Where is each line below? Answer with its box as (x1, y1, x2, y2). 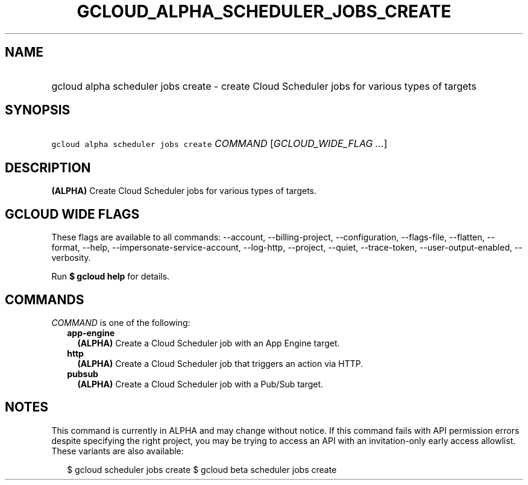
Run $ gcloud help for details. (51, 271, 170, 282)
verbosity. (51, 252, 91, 263)
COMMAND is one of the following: (51, 317, 190, 328)
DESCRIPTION (5, 160, 91, 175)
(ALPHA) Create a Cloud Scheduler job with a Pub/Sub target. (77, 378, 324, 389)
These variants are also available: (51, 445, 184, 456)
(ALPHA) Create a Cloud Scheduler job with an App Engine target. (77, 337, 340, 348)
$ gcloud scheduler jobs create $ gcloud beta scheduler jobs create (67, 464, 337, 475)
